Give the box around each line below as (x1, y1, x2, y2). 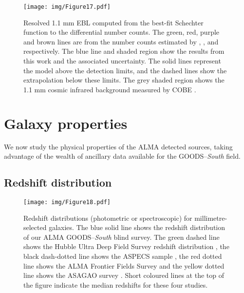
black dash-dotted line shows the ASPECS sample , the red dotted (23, 251, 222, 261)
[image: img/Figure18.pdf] (23, 198, 111, 206)
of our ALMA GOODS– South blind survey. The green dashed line (23, 231, 220, 242)
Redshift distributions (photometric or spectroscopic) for (23, 212, 192, 223)
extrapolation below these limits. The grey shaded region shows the (23, 75, 225, 85)
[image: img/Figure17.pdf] (23, 3, 111, 10)
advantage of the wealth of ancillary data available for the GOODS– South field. (4, 151, 241, 161)
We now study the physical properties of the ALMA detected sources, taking (4, 141, 233, 151)
